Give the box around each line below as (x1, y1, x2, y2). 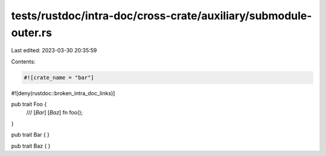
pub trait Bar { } (11, 131, 50, 139)
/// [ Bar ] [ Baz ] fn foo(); (26, 109, 83, 116)
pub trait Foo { (11, 101, 47, 108)
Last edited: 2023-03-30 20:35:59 (11, 47, 97, 54)
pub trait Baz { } (11, 142, 51, 149)
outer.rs (11, 26, 53, 39)
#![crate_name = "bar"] (24, 74, 95, 81)
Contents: (11, 58, 36, 65)
